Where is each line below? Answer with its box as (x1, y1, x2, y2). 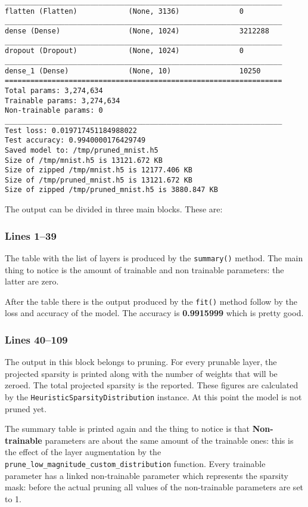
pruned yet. (5, 402, 47, 415)
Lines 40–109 (5, 332, 68, 347)
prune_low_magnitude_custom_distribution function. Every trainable (5, 457, 266, 470)
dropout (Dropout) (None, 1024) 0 (5, 47, 244, 55)
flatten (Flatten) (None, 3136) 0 (5, 7, 244, 16)
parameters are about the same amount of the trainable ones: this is (45, 434, 294, 446)
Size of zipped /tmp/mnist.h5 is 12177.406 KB (5, 166, 192, 175)
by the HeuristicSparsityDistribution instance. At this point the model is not (5, 391, 302, 403)
